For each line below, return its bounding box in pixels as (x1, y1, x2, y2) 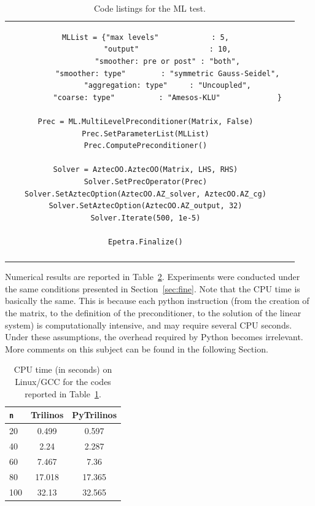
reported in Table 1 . (25, 387, 101, 400)
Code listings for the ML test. (93, 2, 206, 14)
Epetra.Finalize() (108, 237, 183, 246)
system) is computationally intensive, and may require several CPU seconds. (5, 318, 292, 331)
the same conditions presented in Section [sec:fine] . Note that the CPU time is (5, 282, 300, 295)
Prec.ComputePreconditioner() (84, 141, 208, 150)
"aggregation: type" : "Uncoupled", (84, 81, 251, 90)
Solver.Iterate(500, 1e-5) (90, 213, 201, 222)
